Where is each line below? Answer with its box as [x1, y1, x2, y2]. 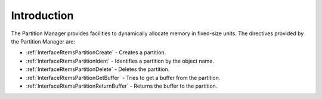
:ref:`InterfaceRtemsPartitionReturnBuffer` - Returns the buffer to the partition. [26, 82, 218, 89]
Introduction [11, 9, 74, 22]
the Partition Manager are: [11, 38, 76, 45]
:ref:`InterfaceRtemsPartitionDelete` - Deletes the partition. [26, 66, 170, 73]
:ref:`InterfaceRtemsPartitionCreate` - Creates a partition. [26, 49, 166, 56]
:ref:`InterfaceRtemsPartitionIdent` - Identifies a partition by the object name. [26, 57, 215, 64]
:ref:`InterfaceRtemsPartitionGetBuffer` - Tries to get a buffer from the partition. [26, 74, 221, 81]
